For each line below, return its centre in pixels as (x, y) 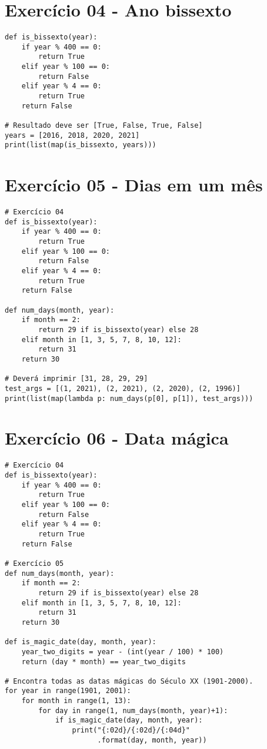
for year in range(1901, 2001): (68, 691)
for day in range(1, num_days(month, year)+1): (133, 710)
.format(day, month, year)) (152, 740)
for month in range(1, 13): (76, 701)
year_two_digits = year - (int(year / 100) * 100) (123, 652)
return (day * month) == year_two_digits (104, 662)
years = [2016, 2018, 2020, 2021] (72, 135)
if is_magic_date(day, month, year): (129, 720)
